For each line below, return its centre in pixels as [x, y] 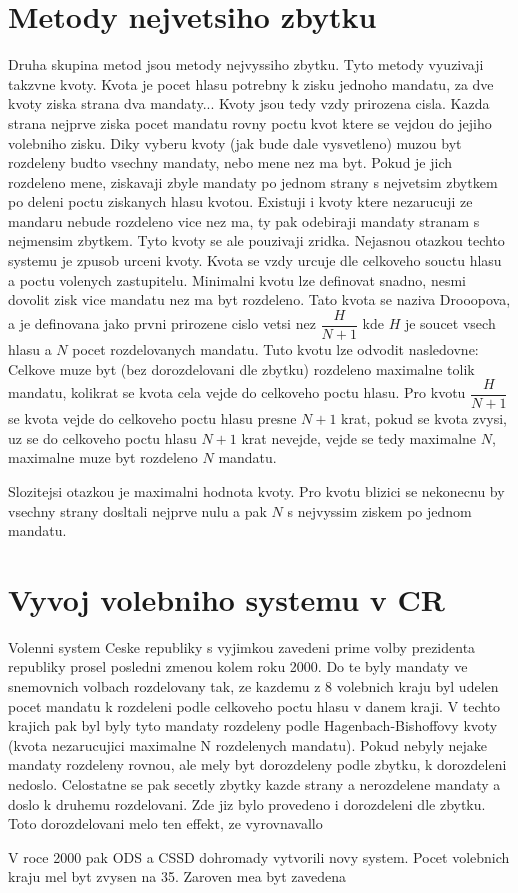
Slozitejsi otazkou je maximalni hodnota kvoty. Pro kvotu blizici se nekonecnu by [256, 490]
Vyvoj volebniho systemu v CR [226, 598]
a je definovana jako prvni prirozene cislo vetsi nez [162, 323]
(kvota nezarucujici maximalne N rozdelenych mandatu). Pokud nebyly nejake [248, 744]
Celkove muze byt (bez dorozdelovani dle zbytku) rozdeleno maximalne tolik [241, 368]
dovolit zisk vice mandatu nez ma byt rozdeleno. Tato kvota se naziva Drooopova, [259, 299]
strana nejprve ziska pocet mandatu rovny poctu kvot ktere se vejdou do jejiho [250, 122]
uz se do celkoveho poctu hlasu [102, 437]
